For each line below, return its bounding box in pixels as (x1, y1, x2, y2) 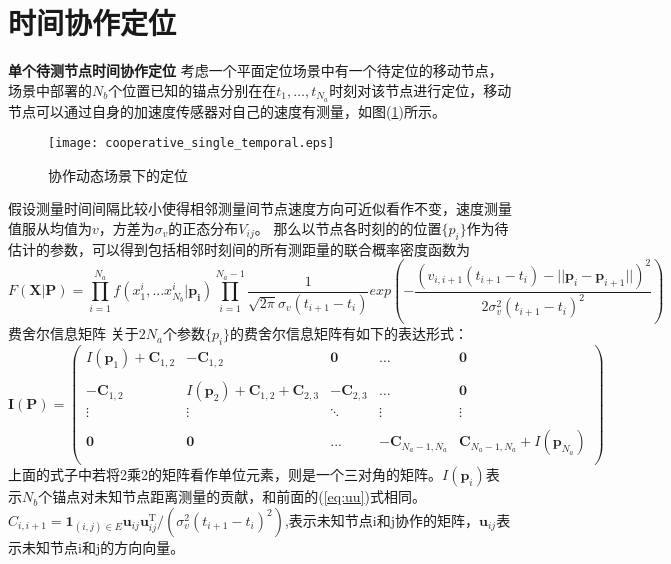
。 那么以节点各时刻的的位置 (254, 218, 442, 239)
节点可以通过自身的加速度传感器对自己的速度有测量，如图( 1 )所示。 (8, 100, 446, 121)
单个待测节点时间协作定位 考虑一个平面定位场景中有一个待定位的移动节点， (8, 60, 503, 81)
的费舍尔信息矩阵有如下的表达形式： (230, 323, 469, 344)
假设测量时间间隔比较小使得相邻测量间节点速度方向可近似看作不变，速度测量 (8, 198, 512, 219)
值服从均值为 (8, 218, 92, 239)
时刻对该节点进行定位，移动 (329, 79, 512, 100)
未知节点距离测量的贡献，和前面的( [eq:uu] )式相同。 (94, 486, 426, 507)
